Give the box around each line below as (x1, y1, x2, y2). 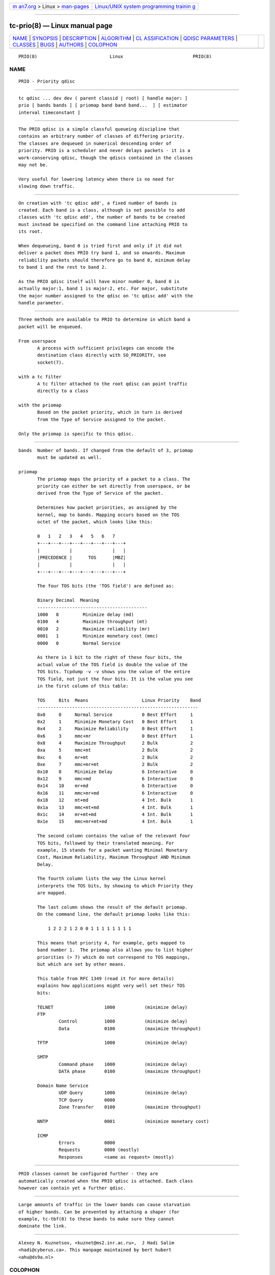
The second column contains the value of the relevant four (37, 833, 190, 839)
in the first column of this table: (37, 683, 129, 688)
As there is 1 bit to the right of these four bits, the (37, 654, 183, 660)
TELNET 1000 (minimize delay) (37, 1004, 188, 1010)
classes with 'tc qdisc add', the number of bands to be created (18, 214, 185, 220)
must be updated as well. (37, 454, 102, 461)
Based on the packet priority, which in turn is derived (37, 410, 183, 415)
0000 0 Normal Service (37, 640, 121, 646)
